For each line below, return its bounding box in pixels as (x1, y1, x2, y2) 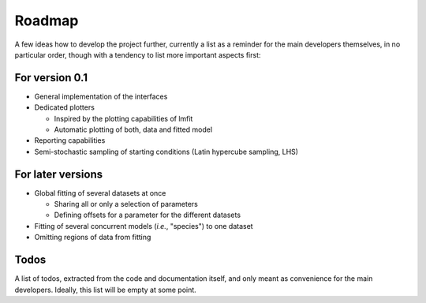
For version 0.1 (14, 71, 88, 84)
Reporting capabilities (34, 136, 106, 145)
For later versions (14, 167, 103, 181)
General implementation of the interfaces (34, 92, 168, 101)
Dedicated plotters (34, 103, 95, 112)
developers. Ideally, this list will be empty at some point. (14, 285, 196, 294)
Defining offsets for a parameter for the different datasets (54, 210, 241, 220)
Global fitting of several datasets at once (34, 188, 166, 197)
